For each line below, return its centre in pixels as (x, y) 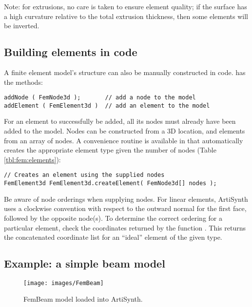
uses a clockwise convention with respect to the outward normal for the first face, (125, 208)
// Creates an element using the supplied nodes (84, 175)
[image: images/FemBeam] (64, 283)
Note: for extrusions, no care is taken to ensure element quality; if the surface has (126, 6)
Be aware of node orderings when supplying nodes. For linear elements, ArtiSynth (126, 199)
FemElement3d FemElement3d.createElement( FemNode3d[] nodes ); (110, 183)
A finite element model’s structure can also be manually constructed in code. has (125, 72)
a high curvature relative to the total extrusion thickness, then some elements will (126, 16)
